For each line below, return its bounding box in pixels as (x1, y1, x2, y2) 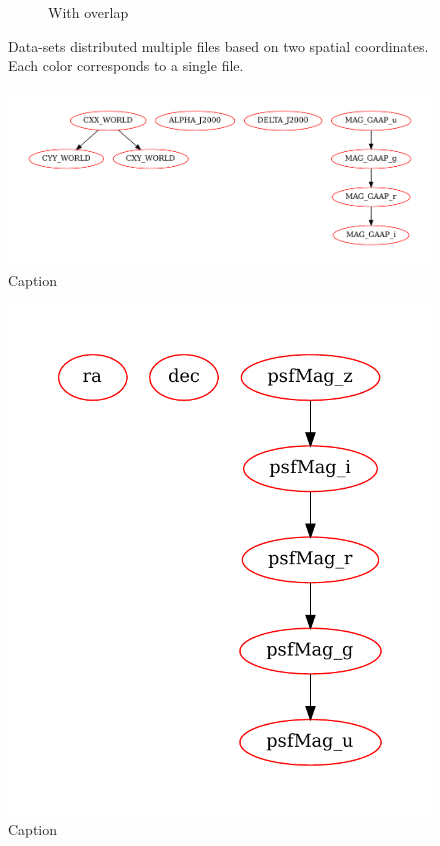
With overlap (48, 2, 129, 22)
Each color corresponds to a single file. (8, 55, 244, 76)
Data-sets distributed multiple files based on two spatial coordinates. (8, 35, 429, 56)
